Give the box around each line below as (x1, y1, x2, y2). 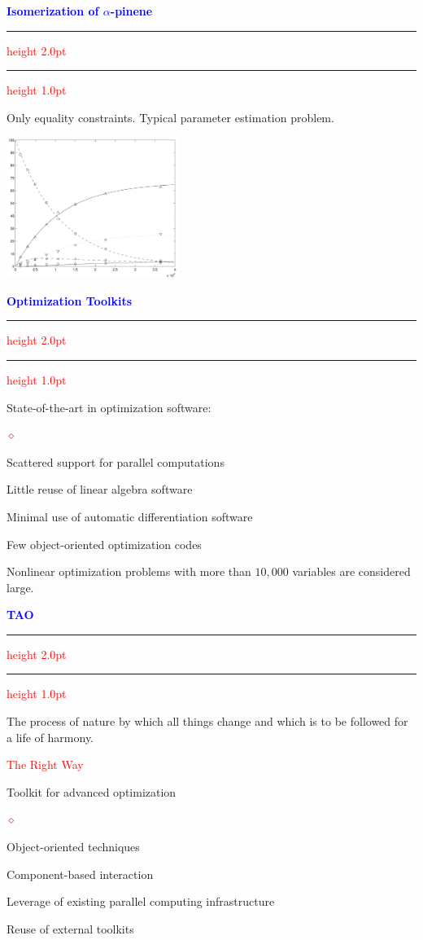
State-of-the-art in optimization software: (7, 398, 211, 415)
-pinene (110, 2, 153, 19)
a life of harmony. (7, 728, 94, 745)
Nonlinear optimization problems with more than (7, 563, 251, 580)
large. (7, 578, 34, 595)
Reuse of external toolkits (7, 920, 134, 937)
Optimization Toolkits (7, 292, 133, 309)
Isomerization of (7, 2, 99, 19)
